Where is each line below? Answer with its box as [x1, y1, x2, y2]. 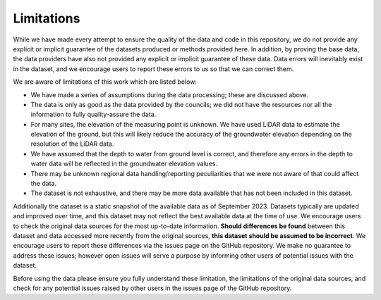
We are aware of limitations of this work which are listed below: [13, 77, 198, 86]
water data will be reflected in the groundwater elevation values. [30, 159, 218, 168]
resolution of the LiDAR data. [30, 139, 114, 148]
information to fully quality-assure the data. [30, 110, 157, 119]
